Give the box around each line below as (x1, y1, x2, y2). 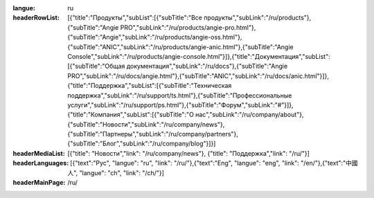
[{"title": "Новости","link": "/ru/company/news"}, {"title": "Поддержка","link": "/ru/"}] (67, 149, 310, 157)
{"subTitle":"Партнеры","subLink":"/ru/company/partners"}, (67, 130, 239, 138)
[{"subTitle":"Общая (67, 62, 125, 71)
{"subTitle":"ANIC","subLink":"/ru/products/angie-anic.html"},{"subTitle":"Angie (67, 42, 294, 51)
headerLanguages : (12, 159, 69, 168)
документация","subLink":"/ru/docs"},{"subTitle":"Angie (126, 62, 288, 71)
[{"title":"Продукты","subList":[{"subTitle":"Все (67, 14, 203, 22)
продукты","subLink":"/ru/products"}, (203, 14, 312, 22)
